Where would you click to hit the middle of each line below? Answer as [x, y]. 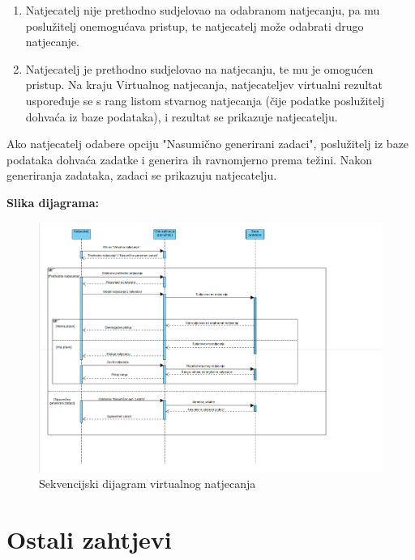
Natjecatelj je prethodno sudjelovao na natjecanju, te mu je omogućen [199, 68]
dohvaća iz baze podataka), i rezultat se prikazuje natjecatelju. [182, 116]
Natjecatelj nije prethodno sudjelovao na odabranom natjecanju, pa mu [203, 10]
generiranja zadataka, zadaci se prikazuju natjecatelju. [142, 175]
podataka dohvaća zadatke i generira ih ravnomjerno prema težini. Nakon [189, 159]
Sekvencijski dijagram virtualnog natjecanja [148, 484]
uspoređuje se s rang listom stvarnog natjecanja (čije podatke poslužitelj [205, 100]
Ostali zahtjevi [89, 539]
